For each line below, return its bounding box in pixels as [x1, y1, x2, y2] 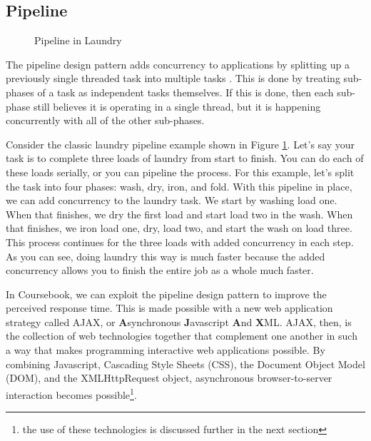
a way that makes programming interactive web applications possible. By [6, 343, 325, 358]
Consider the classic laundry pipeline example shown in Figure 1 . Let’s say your [6, 136, 355, 151]
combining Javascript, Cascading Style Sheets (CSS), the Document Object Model [6, 356, 365, 371]
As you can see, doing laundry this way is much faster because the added [6, 248, 325, 263]
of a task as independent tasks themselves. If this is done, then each [37, 84, 334, 99]
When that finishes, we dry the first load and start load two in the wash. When [6, 206, 353, 221]
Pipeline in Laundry [34, 33, 122, 48]
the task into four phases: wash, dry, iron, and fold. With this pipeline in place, [6, 178, 352, 193]
